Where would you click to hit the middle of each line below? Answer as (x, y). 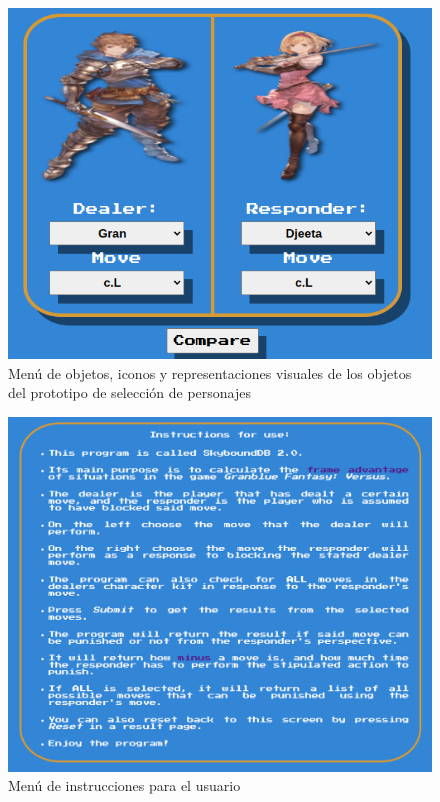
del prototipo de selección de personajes (129, 392)
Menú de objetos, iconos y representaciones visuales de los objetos (210, 372)
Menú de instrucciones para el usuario (124, 785)
